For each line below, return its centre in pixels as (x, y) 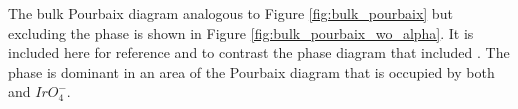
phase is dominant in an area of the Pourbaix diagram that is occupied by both (251, 71)
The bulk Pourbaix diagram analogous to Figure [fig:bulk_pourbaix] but (230, 13)
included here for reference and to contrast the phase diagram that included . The (259, 52)
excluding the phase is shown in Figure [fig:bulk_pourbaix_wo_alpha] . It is (241, 32)
